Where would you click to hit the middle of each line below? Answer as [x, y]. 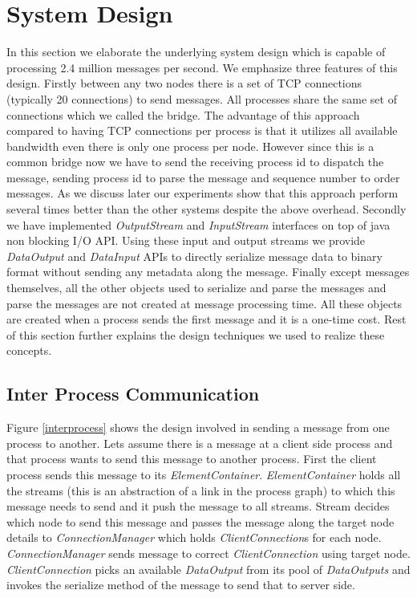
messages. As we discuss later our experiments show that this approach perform [202, 193]
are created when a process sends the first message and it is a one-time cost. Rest [206, 319]
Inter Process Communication [133, 394]
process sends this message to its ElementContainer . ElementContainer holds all [204, 474]
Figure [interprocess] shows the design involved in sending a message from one [198, 427]
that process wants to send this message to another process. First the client [192, 459]
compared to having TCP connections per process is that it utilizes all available [202, 130]
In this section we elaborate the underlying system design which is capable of [196, 52]
